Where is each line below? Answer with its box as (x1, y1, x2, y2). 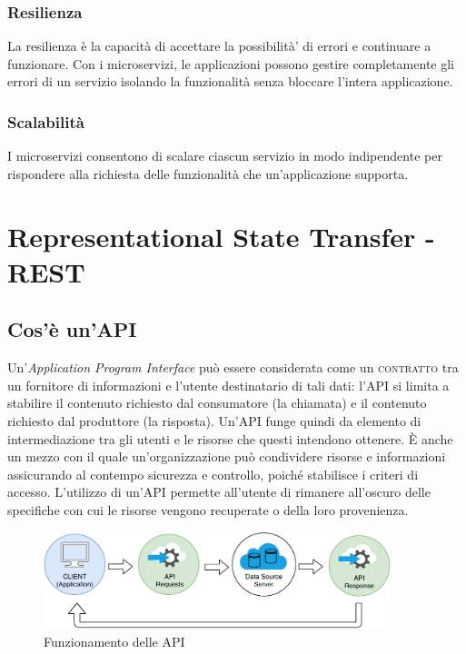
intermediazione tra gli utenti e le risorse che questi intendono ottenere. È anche (7, 429, 453, 448)
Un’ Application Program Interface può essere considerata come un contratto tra (7, 358, 459, 377)
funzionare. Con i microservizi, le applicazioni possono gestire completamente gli (7, 54, 454, 73)
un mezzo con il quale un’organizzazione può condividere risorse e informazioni (7, 447, 446, 466)
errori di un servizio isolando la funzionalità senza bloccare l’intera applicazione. (7, 72, 453, 91)
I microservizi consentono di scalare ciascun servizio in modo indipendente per (7, 146, 442, 165)
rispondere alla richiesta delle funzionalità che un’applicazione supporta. (7, 163, 409, 183)
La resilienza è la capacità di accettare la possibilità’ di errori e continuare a (7, 36, 431, 55)
